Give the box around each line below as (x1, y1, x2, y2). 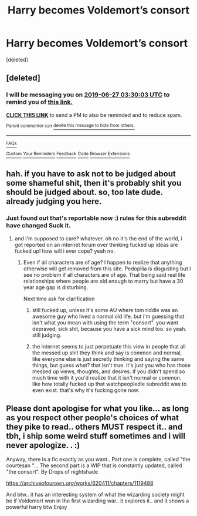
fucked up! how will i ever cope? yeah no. (14, 247, 116, 254)
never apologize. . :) (6, 440, 80, 450)
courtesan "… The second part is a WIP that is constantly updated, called (6, 462, 182, 469)
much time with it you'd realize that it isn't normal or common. (32, 374, 182, 381)
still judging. (32, 331, 62, 339)
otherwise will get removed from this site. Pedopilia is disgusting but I (23, 265, 191, 272)
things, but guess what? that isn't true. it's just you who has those (32, 361, 191, 368)
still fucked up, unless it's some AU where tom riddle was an (32, 306, 178, 313)
